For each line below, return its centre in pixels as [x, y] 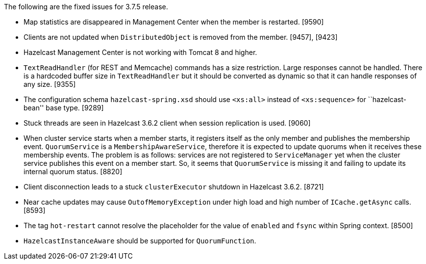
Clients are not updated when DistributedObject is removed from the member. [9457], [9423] [181, 37]
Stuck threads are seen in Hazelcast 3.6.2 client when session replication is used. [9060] [167, 123]
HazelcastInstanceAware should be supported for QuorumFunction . [140, 241]
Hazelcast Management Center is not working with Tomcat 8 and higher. [140, 52]
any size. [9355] [50, 84]
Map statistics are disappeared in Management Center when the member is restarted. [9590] [174, 22]
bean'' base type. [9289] [64, 108]
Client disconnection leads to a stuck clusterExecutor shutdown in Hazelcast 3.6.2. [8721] [174, 187]
